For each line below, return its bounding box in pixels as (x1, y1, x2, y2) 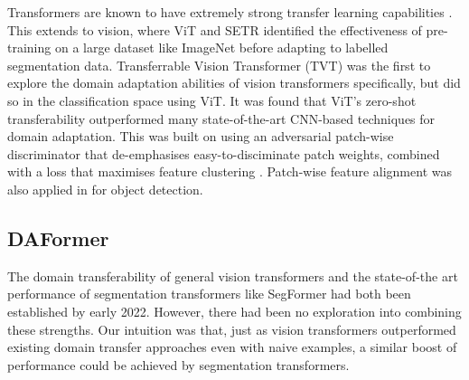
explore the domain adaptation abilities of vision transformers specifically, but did (7, 73, 461, 92)
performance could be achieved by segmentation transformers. (7, 355, 350, 374)
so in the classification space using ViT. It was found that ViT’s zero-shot (7, 90, 417, 109)
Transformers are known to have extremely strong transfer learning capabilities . (7, 3, 453, 21)
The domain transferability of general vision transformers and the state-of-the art (7, 266, 458, 285)
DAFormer (7, 223, 109, 252)
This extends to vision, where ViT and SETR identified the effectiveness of (7, 20, 422, 39)
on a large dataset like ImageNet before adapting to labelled (54, 38, 389, 57)
